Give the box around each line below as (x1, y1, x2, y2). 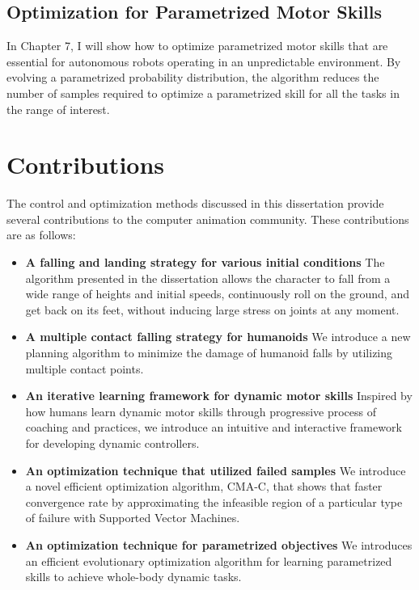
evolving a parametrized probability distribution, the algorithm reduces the (6, 69, 379, 86)
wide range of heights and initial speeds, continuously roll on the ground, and (25, 285, 409, 302)
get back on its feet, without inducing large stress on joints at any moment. (25, 301, 400, 318)
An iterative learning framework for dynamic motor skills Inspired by (25, 387, 413, 404)
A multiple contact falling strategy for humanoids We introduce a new (25, 328, 411, 345)
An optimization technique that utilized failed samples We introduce (25, 461, 406, 478)
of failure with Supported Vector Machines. (25, 509, 240, 526)
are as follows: (6, 226, 76, 243)
